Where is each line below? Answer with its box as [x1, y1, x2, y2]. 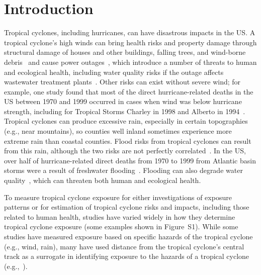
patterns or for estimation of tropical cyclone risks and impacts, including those [4, 202, 249, 212]
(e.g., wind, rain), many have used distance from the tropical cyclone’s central [4, 241, 244, 251]
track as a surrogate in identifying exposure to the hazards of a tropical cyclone [4, 251, 249, 261]
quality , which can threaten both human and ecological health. [4, 175, 201, 186]
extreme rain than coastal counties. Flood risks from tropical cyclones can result [4, 135, 251, 146]
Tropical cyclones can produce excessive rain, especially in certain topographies [4, 116, 248, 126]
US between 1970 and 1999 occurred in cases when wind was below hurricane [4, 96, 242, 107]
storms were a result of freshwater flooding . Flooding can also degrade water [4, 165, 243, 175]
